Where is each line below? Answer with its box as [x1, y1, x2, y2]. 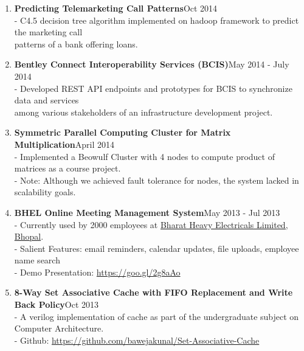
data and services [14, 94, 79, 106]
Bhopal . [14, 230, 44, 243]
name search [14, 254, 60, 266]
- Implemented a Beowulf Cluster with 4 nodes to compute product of [14, 150, 275, 162]
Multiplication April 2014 [14, 137, 115, 150]
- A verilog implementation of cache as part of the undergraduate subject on [14, 310, 299, 322]
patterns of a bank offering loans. [14, 37, 138, 50]
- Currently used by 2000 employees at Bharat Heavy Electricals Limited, [14, 218, 288, 231]
